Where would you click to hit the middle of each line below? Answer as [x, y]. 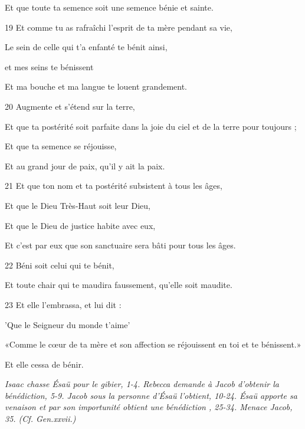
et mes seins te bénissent [49, 66]
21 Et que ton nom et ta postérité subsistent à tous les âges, [114, 186]
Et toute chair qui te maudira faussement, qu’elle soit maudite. [119, 285]
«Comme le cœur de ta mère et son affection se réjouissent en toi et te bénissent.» [153, 344]
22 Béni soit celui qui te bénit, [60, 265]
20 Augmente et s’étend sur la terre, [70, 106]
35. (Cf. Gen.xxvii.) [40, 419]
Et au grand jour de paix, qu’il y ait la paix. [85, 166]
